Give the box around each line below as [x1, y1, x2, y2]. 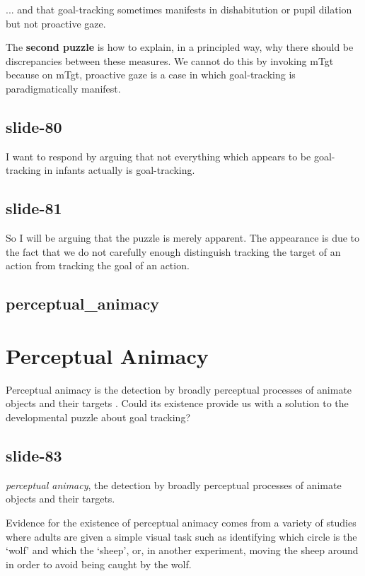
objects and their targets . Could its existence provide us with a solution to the [6, 396, 349, 411]
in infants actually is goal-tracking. [44, 163, 195, 177]
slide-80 [6, 115, 62, 137]
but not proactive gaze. [6, 16, 106, 30]
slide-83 [6, 445, 62, 466]
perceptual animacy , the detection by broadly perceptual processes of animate [6, 477, 342, 492]
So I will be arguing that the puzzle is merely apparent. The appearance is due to [6, 230, 360, 245]
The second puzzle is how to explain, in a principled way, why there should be [6, 40, 354, 54]
